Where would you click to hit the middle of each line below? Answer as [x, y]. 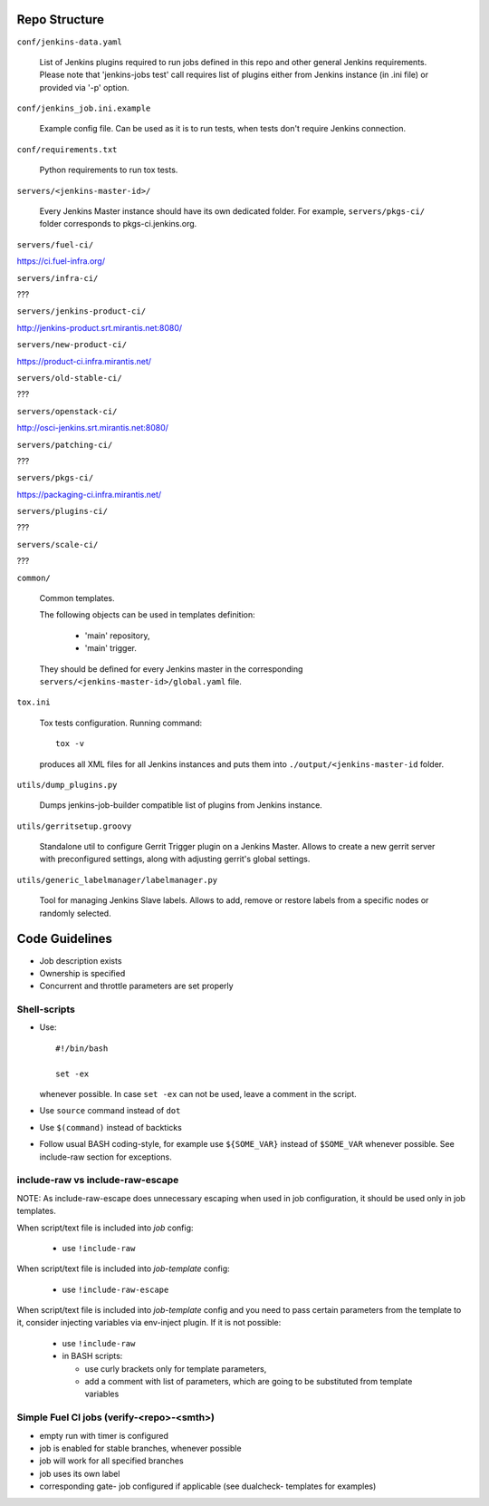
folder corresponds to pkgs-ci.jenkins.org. [118, 224]
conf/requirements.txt [67, 149]
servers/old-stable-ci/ [69, 378]
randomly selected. [76, 913]
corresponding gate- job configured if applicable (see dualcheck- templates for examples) [208, 1486]
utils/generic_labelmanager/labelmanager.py [117, 880]
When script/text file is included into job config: [105, 1228]
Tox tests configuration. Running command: [121, 723]
